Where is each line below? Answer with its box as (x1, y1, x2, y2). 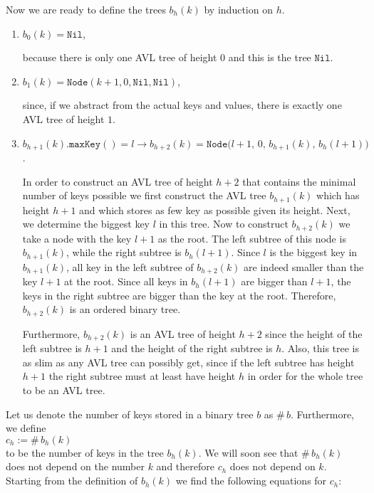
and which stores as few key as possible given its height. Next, (79, 202, 350, 217)
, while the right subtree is (66, 245, 182, 260)
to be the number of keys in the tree (6, 445, 164, 460)
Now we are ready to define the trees (6, 2, 166, 16)
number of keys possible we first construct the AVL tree (22, 188, 266, 203)
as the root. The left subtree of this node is (157, 230, 346, 245)
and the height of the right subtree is (111, 341, 273, 356)
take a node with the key (22, 230, 132, 245)
